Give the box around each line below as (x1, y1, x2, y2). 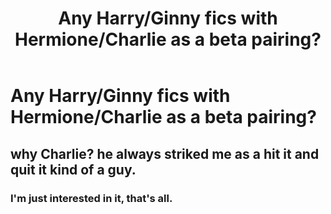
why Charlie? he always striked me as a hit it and (10, 145, 320, 162)
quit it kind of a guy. (10, 161, 137, 178)
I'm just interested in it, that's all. (10, 191, 173, 205)
